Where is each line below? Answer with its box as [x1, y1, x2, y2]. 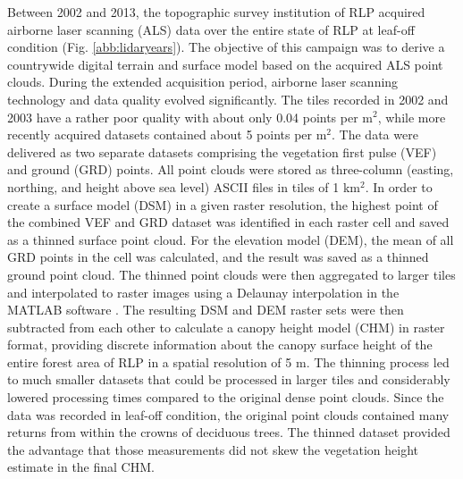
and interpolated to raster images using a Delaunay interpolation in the [7, 282, 400, 301]
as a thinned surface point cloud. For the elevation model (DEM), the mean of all [7, 230, 454, 248]
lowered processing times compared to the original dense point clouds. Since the [7, 388, 444, 407]
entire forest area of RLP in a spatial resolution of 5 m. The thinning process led [7, 352, 450, 371]
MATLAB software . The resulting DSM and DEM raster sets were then [7, 300, 404, 319]
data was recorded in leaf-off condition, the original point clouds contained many [7, 405, 450, 424]
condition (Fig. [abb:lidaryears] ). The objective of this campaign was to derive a [7, 38, 445, 56]
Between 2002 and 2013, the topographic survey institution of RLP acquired [7, 3, 425, 21]
